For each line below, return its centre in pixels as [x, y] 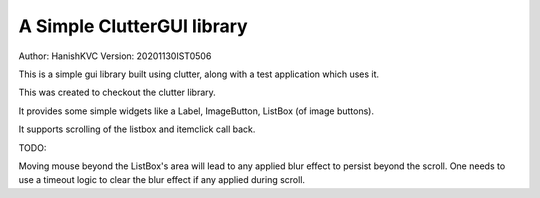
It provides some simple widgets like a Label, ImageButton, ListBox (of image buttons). [196, 111]
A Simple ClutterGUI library [133, 26]
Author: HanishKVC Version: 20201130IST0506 [115, 56]
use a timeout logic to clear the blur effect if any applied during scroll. [161, 180]
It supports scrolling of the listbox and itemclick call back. [137, 129]
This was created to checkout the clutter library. [117, 92]
